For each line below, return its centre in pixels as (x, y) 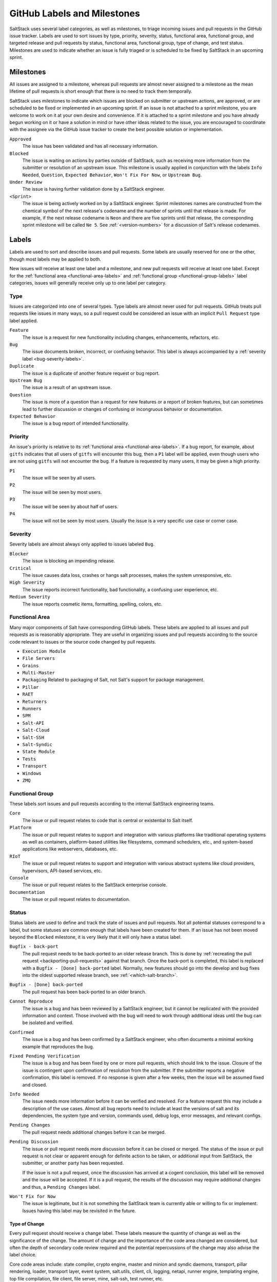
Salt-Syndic (37, 744)
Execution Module (44, 651)
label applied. (24, 320)
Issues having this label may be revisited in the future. (79, 1211)
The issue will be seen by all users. (59, 478)
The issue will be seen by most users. (62, 492)
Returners (35, 702)
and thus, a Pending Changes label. (61, 1187)
